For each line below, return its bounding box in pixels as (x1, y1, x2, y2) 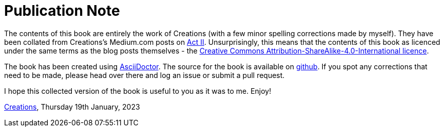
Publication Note (4, 2, 120, 19)
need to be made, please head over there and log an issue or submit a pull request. (4, 70, 285, 80)
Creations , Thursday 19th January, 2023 (4, 102, 140, 111)
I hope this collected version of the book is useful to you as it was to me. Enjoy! (4, 86, 272, 95)
